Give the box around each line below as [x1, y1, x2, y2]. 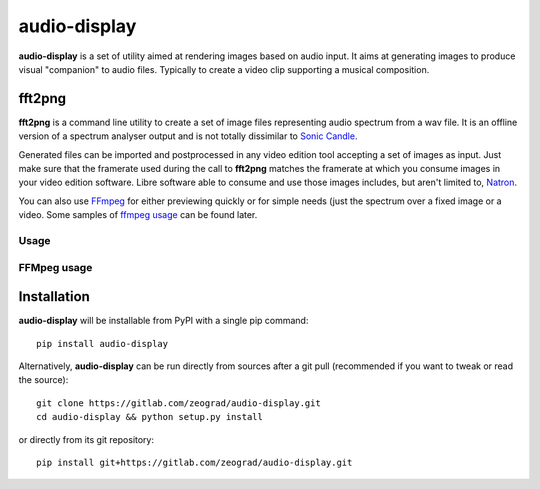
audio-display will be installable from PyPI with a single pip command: [18, 315, 309, 327]
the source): [18, 374, 69, 386]
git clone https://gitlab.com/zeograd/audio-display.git [36, 397, 322, 409]
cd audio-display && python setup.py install [36, 411, 264, 423]
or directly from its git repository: [18, 433, 155, 445]
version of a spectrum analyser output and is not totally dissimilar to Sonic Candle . [18, 130, 358, 142]
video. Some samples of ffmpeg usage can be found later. [18, 209, 258, 221]
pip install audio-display [36, 338, 169, 349]
